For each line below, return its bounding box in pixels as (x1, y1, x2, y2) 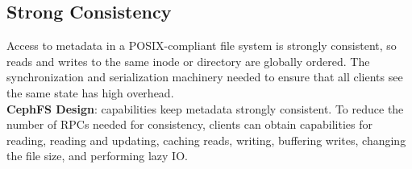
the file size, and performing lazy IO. (6, 147, 188, 164)
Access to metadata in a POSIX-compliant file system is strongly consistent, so (6, 37, 397, 54)
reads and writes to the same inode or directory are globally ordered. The (6, 52, 370, 69)
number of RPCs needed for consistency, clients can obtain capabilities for (6, 116, 372, 133)
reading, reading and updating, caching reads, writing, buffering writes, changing (6, 131, 406, 148)
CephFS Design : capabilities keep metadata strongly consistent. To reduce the (6, 100, 404, 117)
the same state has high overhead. (6, 84, 174, 101)
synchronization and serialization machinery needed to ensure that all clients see (6, 68, 403, 85)
